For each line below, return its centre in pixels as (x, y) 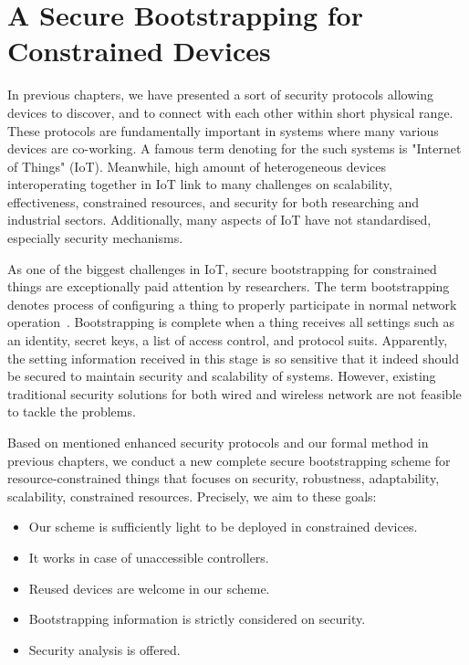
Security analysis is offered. (104, 649)
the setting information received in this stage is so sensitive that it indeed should (233, 358)
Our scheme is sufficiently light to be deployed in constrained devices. (223, 527)
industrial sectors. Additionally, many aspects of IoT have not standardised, (219, 220)
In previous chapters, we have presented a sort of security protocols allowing (220, 95)
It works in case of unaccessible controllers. (149, 557)
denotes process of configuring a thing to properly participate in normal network (232, 304)
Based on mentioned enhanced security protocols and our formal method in (218, 442)
